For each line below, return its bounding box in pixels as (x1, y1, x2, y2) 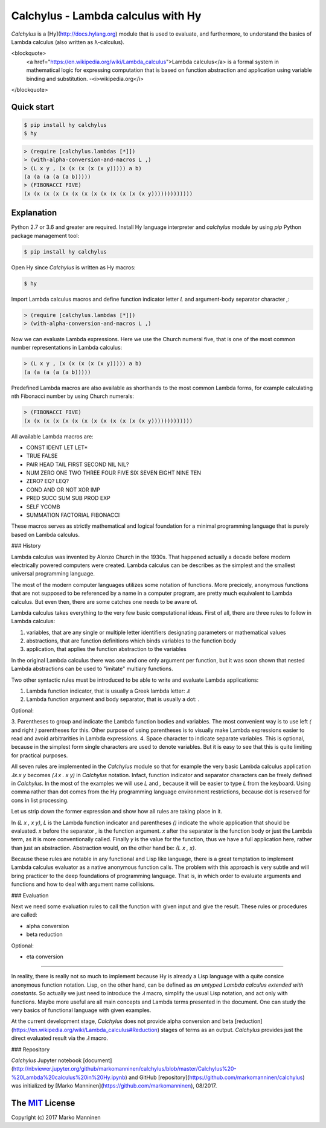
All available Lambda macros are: (11, 432, 94, 440)
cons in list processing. (11, 796, 69, 804)
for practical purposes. (11, 752, 68, 759)
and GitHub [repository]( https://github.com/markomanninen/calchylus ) (128, 1074, 305, 1081)
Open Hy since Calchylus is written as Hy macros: (11, 263, 136, 271)
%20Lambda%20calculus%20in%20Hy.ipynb (11, 1074, 126, 1081)
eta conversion (26, 953, 63, 960)
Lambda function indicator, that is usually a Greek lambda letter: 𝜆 (26, 687, 190, 694)
